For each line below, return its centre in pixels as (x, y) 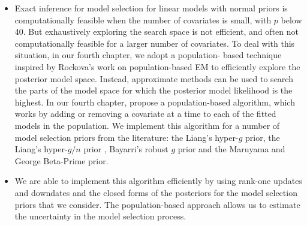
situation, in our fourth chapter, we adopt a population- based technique (148, 55)
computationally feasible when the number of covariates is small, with (143, 19)
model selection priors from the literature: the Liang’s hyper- (127, 137)
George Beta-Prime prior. (61, 160)
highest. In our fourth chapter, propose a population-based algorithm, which (155, 102)
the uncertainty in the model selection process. (100, 216)
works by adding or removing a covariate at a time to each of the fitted (145, 114)
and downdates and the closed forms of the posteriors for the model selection (156, 192)
